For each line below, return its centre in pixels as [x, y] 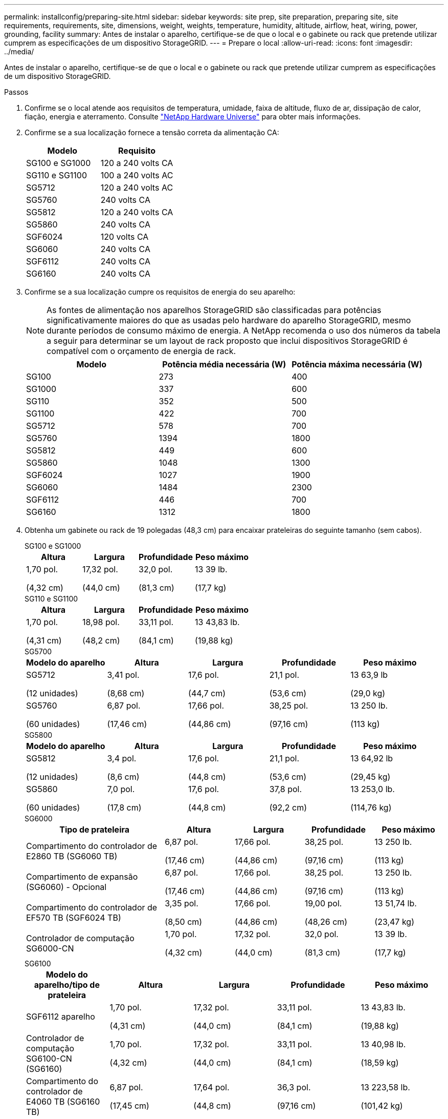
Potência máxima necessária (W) [357, 364]
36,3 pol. [294, 1087]
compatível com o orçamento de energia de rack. [141, 351]
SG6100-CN [49, 1059]
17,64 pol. [211, 1087]
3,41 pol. [123, 675]
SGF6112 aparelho [61, 1017]
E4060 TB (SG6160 [63, 1102]
